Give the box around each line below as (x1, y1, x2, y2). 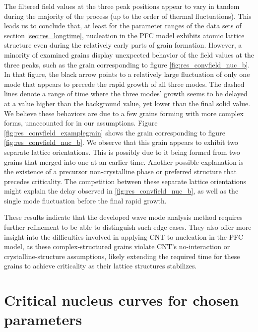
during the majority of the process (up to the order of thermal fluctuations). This (4, 10, 252, 21)
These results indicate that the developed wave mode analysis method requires (4, 212, 243, 222)
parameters (4, 309, 82, 330)
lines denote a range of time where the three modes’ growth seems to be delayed (4, 88, 248, 99)
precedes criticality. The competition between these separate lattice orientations (4, 176, 247, 186)
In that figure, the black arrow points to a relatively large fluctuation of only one (4, 69, 250, 79)
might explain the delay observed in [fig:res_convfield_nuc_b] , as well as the (4, 186, 239, 196)
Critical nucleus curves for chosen (4, 290, 239, 310)
